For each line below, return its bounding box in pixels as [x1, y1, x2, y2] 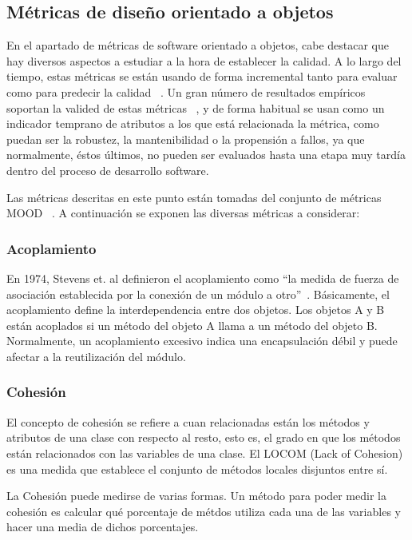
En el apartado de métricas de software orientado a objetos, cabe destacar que [6, 37, 389, 54]
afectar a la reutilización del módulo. [6, 347, 186, 364]
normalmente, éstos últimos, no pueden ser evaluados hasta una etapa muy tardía [6, 146, 406, 163]
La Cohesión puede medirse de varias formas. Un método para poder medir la [6, 487, 386, 504]
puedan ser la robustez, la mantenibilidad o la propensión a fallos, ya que [6, 130, 365, 147]
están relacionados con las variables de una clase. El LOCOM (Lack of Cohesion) [6, 444, 403, 461]
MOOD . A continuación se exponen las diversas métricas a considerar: [6, 204, 360, 221]
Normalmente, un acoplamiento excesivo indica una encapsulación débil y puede [6, 332, 398, 349]
